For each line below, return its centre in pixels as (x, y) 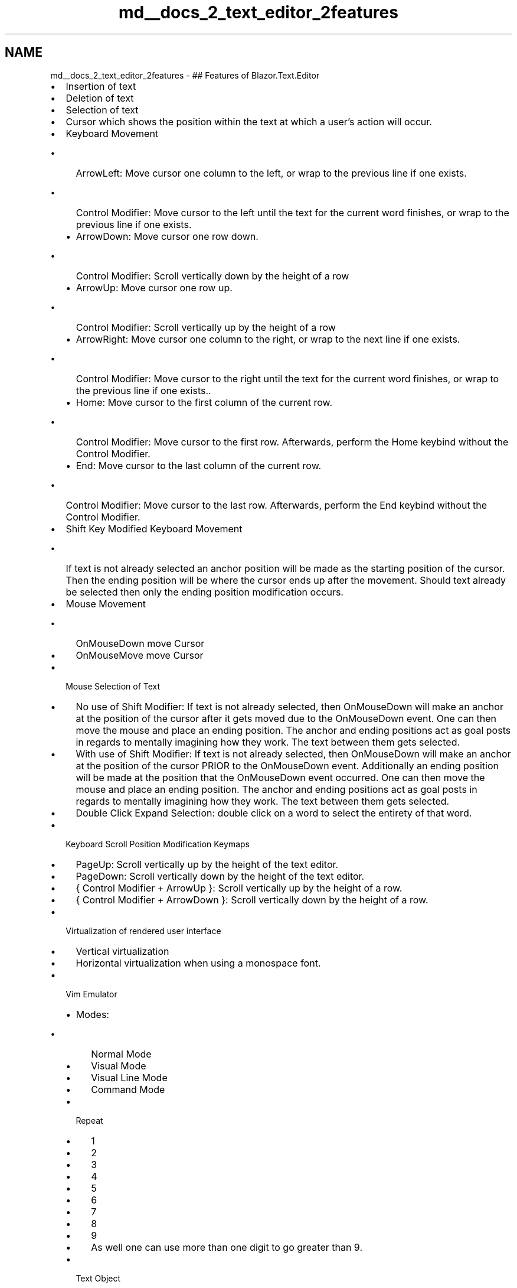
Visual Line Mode (129, 1077)
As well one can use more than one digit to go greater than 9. (227, 1247)
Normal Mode (121, 1054)
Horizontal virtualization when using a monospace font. (198, 963)
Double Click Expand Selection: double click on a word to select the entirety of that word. (274, 813)
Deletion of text (100, 98)
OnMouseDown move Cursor (140, 643)
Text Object (98, 1278)
